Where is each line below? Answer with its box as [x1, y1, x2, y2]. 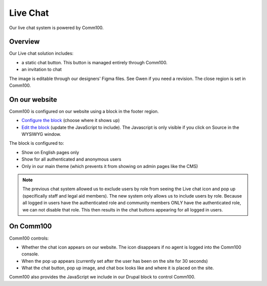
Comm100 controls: [9, 235, 49, 241]
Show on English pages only [21, 149, 79, 155]
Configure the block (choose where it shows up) [21, 118, 120, 123]
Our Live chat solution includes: [9, 50, 74, 56]
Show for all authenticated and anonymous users [21, 156, 122, 163]
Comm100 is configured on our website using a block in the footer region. [9, 108, 159, 114]
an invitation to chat [21, 67, 62, 73]
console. [21, 251, 40, 257]
